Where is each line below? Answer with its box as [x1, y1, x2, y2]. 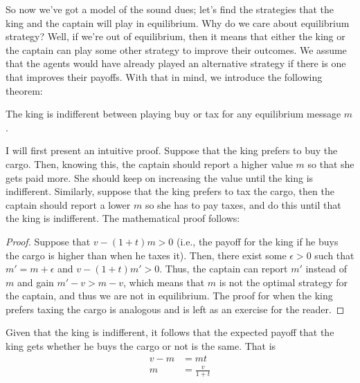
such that [314, 247, 354, 262]
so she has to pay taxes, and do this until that [145, 197, 341, 212]
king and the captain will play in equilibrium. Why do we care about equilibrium [6, 15, 350, 30]
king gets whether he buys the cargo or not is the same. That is [6, 339, 276, 353]
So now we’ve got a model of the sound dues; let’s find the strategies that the [6, 2, 334, 16]
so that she [307, 156, 354, 171]
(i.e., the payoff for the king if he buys [177, 234, 339, 248]
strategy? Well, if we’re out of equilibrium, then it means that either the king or [6, 29, 345, 44]
